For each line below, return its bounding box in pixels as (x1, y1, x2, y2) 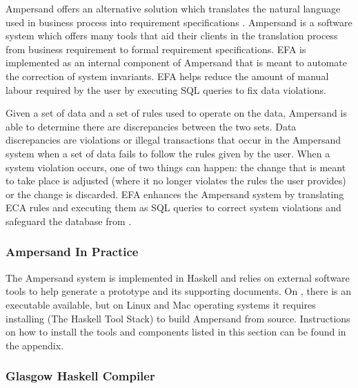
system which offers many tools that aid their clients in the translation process (6, 28, 338, 43)
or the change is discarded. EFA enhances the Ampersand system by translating (6, 186, 344, 201)
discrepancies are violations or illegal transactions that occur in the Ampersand (6, 133, 341, 147)
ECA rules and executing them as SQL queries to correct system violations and (6, 200, 341, 215)
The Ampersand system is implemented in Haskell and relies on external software (6, 270, 350, 284)
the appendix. (6, 338, 64, 352)
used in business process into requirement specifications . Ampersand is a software (6, 14, 352, 29)
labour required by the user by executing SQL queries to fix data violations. (6, 82, 326, 97)
